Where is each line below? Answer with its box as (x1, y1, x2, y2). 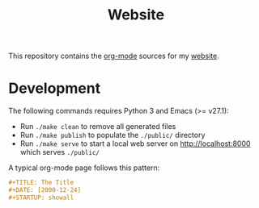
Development (8, 79, 101, 98)
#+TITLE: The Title (8, 179, 74, 187)
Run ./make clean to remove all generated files (19, 122, 176, 131)
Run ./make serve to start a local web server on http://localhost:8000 (19, 139, 251, 148)
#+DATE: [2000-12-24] (8, 186, 82, 194)
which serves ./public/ (19, 148, 100, 157)
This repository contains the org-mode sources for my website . (8, 51, 220, 61)
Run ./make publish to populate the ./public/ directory (19, 131, 206, 140)
